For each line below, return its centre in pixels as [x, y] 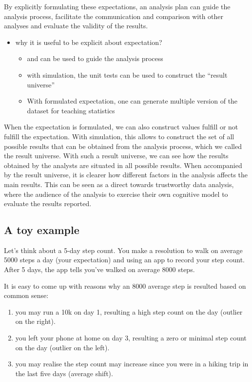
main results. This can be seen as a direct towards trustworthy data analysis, [119, 184]
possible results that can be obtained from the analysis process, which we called [123, 146]
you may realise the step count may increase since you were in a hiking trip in [132, 364]
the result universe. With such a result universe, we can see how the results [116, 156]
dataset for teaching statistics [71, 110]
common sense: [26, 295]
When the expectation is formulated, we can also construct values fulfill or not [121, 127]
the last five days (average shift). [64, 373]
